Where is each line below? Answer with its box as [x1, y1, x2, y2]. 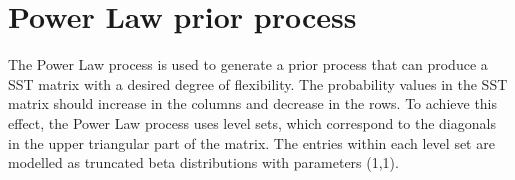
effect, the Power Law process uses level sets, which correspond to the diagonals [8, 112, 496, 133]
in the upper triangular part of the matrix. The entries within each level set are [8, 132, 495, 153]
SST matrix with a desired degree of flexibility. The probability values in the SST [8, 73, 508, 94]
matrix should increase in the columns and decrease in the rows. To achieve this [8, 93, 498, 114]
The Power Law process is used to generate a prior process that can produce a [8, 54, 488, 75]
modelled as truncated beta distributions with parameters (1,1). [8, 152, 399, 173]
